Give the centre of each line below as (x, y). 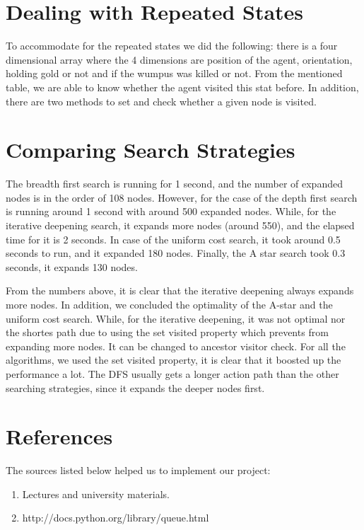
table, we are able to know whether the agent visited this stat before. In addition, (182, 87)
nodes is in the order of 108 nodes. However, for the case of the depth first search (182, 197)
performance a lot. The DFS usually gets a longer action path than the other (172, 373)
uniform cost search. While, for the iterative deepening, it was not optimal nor (176, 318)
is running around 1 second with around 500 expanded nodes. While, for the (171, 211)
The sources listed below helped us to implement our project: (138, 470)
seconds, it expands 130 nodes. (72, 266)
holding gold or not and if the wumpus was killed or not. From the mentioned (174, 73)
